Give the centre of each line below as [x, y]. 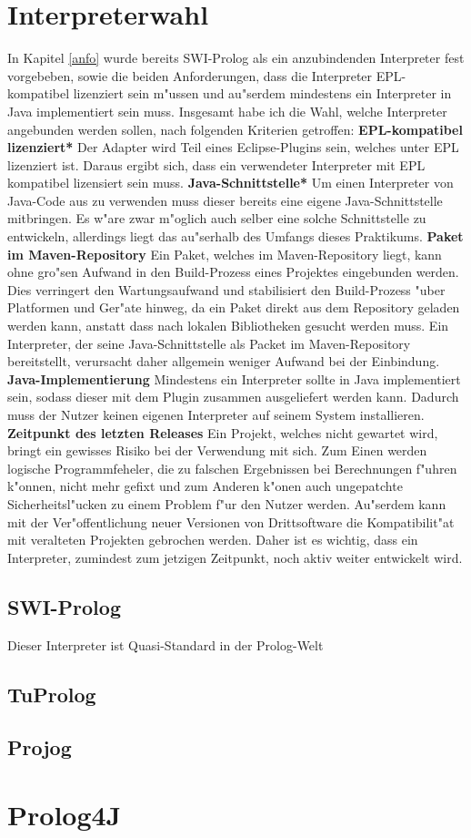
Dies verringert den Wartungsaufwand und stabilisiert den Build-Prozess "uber [226, 289]
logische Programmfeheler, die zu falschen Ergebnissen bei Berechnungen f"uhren [232, 468]
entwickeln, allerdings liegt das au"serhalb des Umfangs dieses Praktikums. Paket [235, 236]
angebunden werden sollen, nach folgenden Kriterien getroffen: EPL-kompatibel [235, 129]
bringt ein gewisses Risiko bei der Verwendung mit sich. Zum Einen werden [217, 450]
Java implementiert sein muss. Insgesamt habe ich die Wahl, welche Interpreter [227, 111]
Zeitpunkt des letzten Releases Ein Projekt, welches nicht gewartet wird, [223, 432]
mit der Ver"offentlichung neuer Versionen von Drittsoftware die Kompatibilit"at [231, 521]
